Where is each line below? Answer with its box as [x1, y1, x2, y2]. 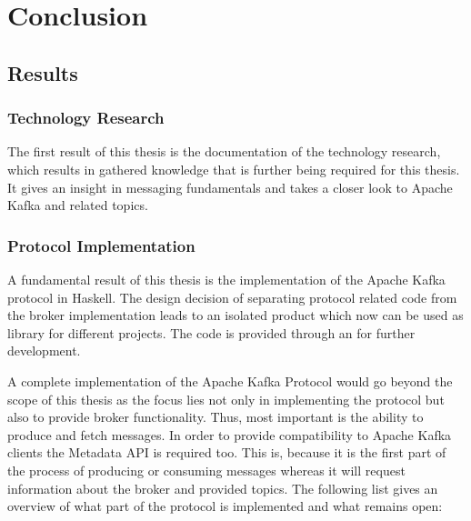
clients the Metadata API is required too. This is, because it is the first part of [7, 443, 446, 462]
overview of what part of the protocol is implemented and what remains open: [7, 496, 443, 516]
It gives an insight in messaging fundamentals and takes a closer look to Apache [7, 177, 453, 196]
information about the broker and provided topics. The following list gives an [7, 478, 438, 497]
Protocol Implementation [7, 234, 195, 256]
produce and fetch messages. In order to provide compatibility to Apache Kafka [7, 425, 452, 444]
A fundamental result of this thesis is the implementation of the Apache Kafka [7, 269, 446, 288]
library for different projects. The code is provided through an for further [7, 323, 416, 342]
